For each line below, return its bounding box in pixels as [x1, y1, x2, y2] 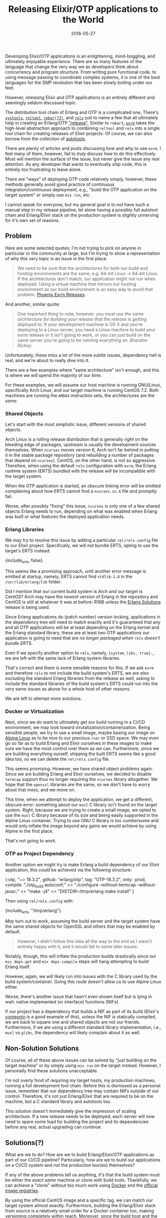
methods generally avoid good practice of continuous [5, 181, 115, 187]
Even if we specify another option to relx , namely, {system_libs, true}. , [5, 650, 155, 656]
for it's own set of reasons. [5, 217, 60, 223]
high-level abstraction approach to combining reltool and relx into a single [5, 125, 160, 131]
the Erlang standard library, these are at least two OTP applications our [5, 630, 150, 636]
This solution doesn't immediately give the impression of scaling [5, 1108, 136, 1114]
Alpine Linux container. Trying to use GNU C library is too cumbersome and [5, 818, 159, 824]
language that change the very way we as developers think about [5, 64, 139, 70]
